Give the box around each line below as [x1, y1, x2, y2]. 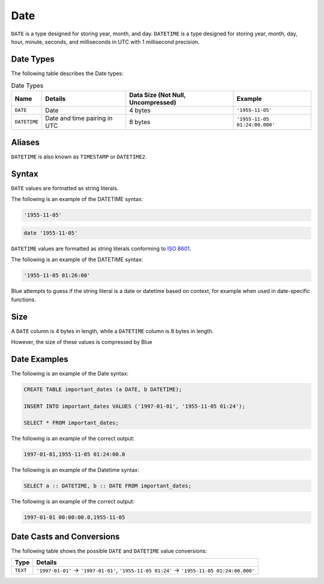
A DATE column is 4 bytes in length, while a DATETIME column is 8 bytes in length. [11, 327, 214, 334]
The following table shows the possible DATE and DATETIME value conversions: [11, 547, 207, 555]
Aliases [11, 137, 40, 148]
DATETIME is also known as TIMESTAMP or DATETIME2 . [11, 153, 147, 160]
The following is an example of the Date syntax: [11, 370, 129, 377]
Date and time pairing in [45, 114, 113, 122]
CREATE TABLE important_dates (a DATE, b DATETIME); [23, 386, 182, 393]
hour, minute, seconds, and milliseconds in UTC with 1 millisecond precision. [11, 38, 200, 45]
